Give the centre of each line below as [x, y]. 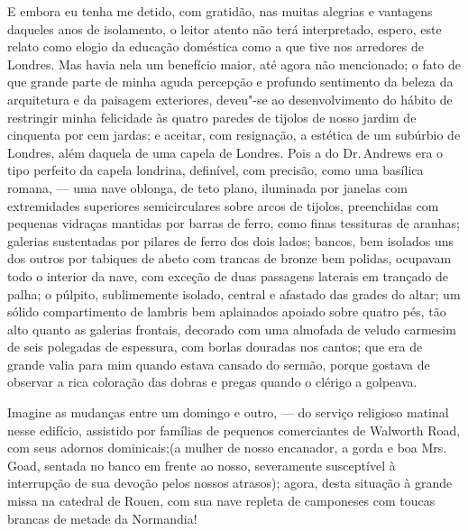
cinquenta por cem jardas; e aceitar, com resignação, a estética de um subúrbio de [234, 135]
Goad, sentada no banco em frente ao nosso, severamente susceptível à [202, 465]
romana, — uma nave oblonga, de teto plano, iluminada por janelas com [207, 187]
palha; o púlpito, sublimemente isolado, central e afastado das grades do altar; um [234, 293]
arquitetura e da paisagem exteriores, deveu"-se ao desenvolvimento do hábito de [230, 99]
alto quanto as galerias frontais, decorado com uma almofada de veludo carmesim [232, 329]
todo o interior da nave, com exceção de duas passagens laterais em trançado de [228, 275]
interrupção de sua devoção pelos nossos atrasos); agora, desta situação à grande [230, 483]
